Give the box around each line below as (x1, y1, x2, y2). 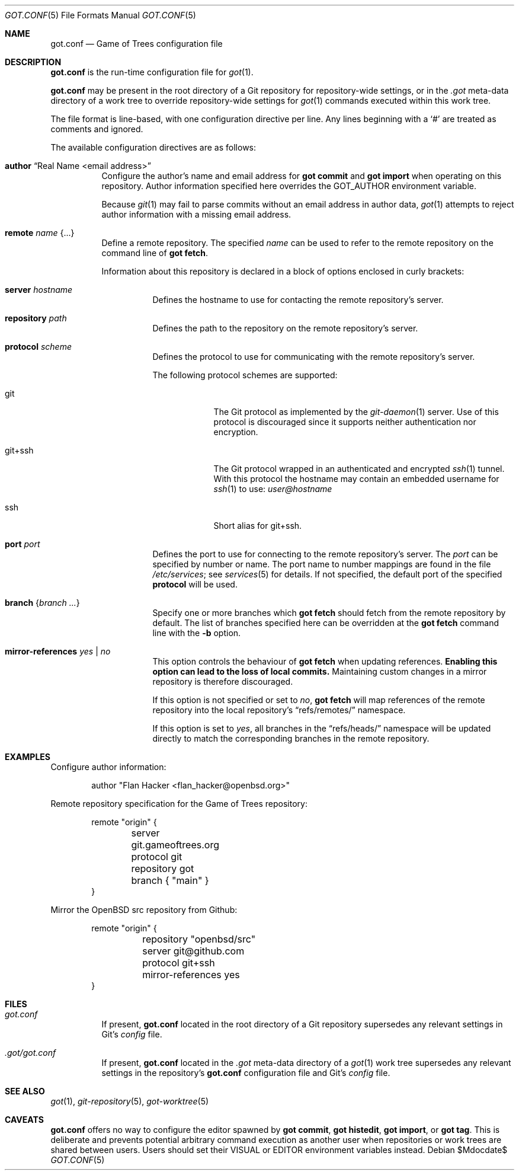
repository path (5, 313, 67, 323)
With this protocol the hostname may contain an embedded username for (213, 474, 499, 484)
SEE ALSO (5, 1086, 45, 1096)
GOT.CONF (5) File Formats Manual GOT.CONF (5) (5, 10, 196, 20)
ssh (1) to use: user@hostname (213, 484, 332, 494)
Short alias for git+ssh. (213, 521, 302, 531)
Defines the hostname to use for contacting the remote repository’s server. (152, 295, 444, 305)
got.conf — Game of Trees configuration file (50, 39, 223, 49)
